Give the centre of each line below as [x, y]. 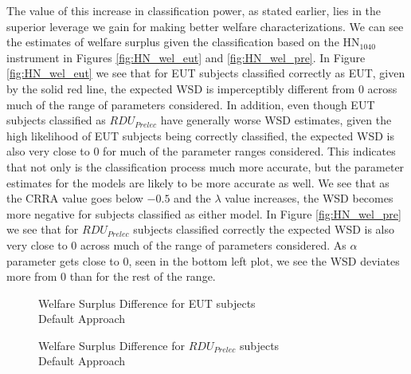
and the [192, 198]
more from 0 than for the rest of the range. [111, 276]
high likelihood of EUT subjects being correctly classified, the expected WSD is [200, 135]
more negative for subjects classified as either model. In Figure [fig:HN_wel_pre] [204, 213]
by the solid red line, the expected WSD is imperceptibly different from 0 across [202, 88]
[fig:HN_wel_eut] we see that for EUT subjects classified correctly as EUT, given [206, 73]
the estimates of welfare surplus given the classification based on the [173, 42]
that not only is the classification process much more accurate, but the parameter [205, 166]
